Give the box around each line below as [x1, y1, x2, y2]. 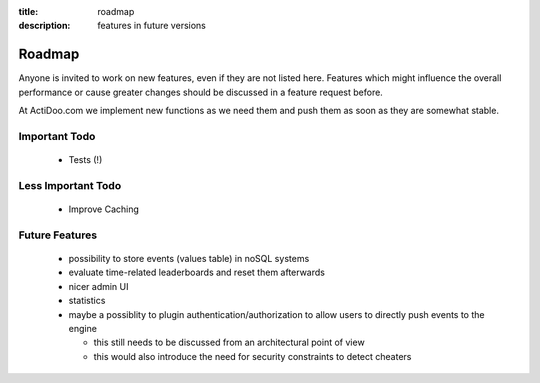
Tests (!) [68, 154, 103, 166]
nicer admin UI [68, 280, 129, 292]
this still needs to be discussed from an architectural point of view [93, 336, 365, 349]
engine [68, 322, 97, 334]
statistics [68, 295, 106, 307]
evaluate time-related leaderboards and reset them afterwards [68, 266, 325, 279]
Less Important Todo [18, 178, 122, 192]
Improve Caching [68, 203, 140, 215]
